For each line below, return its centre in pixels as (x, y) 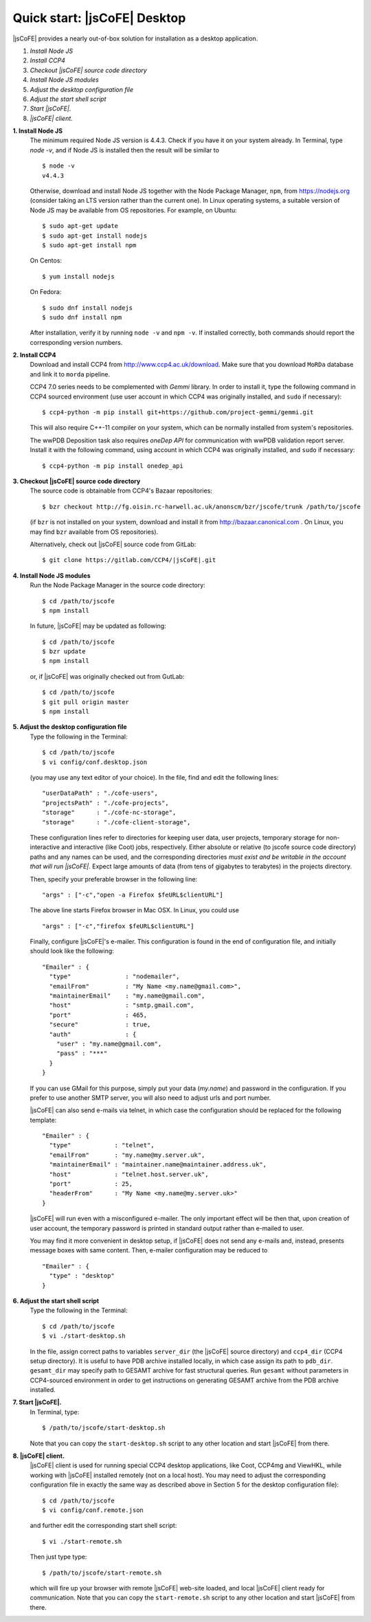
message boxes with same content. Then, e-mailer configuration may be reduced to (149, 1250)
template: (43, 1120)
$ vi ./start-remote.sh (82, 1541)
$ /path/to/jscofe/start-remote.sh (102, 1573)
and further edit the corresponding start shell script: (103, 1526)
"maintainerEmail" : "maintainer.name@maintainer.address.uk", (158, 1165)
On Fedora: (46, 292)
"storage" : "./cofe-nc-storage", (109, 813)
